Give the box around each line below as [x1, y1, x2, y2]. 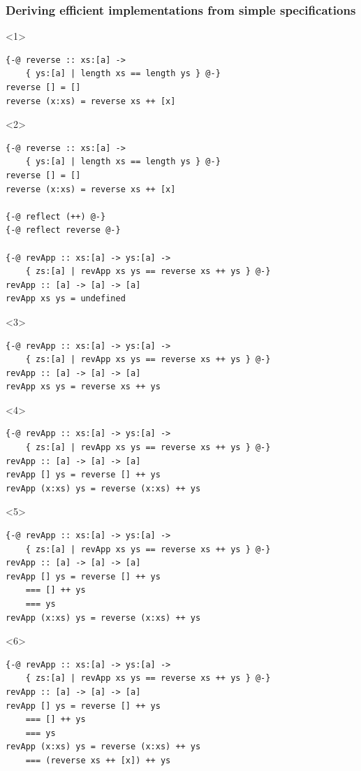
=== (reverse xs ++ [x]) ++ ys [25, 755, 171, 765]
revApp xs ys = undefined [6, 294, 126, 304]
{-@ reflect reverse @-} [6, 225, 121, 236]
